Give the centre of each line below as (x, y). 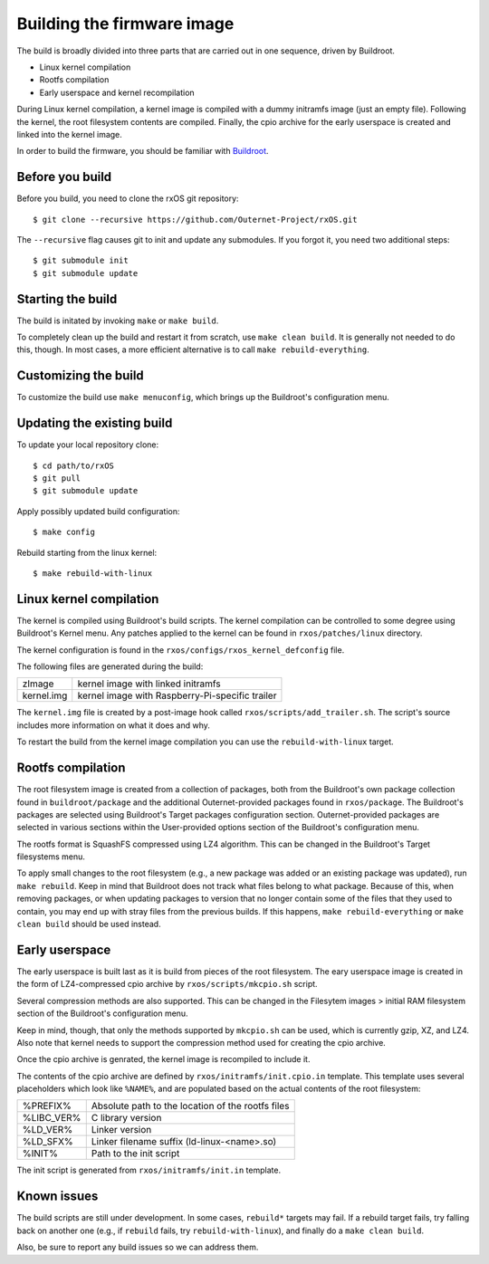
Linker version (121, 1130)
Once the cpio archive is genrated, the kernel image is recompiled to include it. (163, 1059)
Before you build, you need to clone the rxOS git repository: (128, 198)
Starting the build (67, 299)
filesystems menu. (51, 857)
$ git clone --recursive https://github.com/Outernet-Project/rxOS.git (195, 219)
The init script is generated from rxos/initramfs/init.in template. (149, 1170)
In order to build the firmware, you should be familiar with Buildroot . (143, 151)
